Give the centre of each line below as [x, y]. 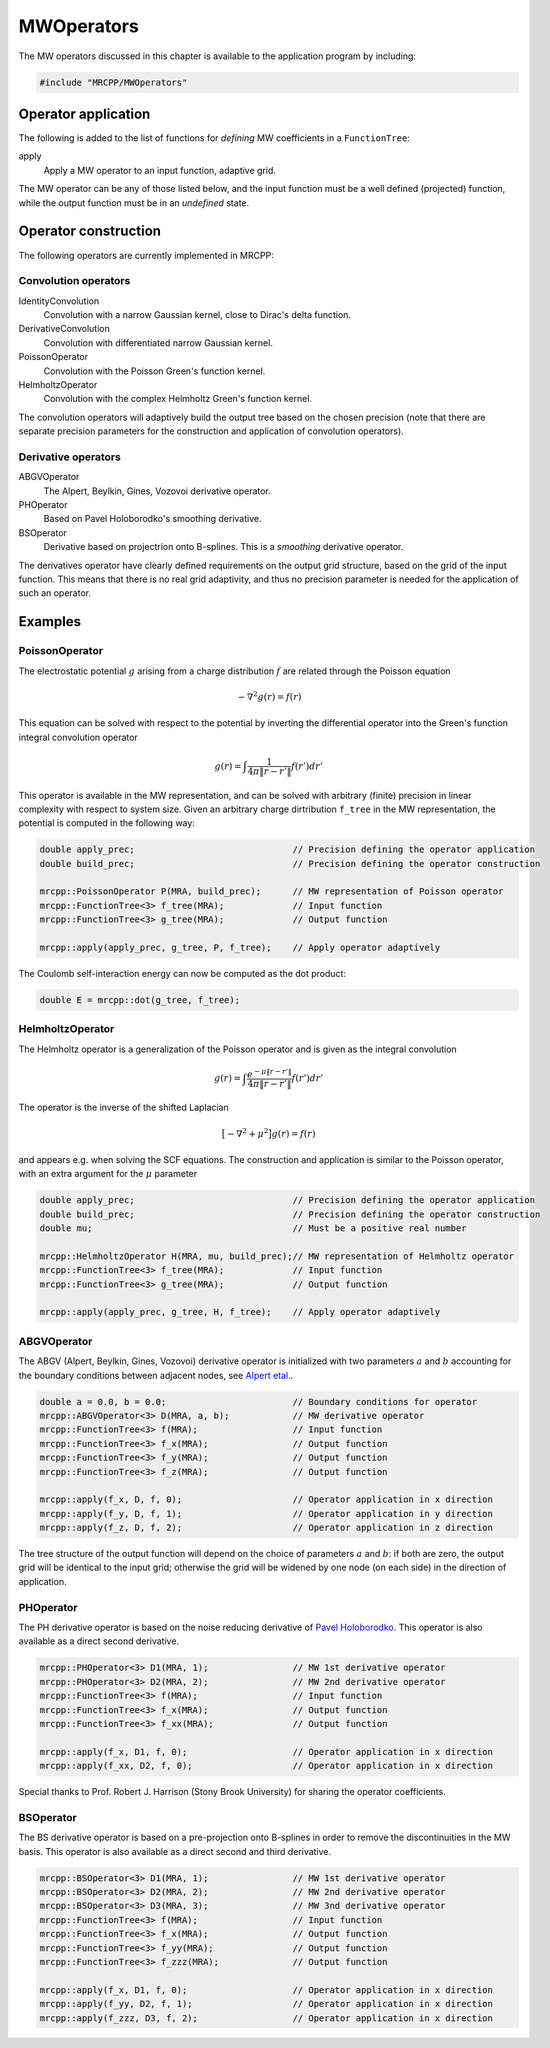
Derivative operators [70, 457]
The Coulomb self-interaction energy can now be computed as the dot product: [182, 974]
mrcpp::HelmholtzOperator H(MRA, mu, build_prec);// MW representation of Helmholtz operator [277, 1256]
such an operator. [55, 593]
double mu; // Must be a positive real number [253, 1228]
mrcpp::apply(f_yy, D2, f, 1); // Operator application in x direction [266, 2004]
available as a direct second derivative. [99, 1641]
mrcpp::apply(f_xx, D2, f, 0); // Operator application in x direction [266, 1766]
